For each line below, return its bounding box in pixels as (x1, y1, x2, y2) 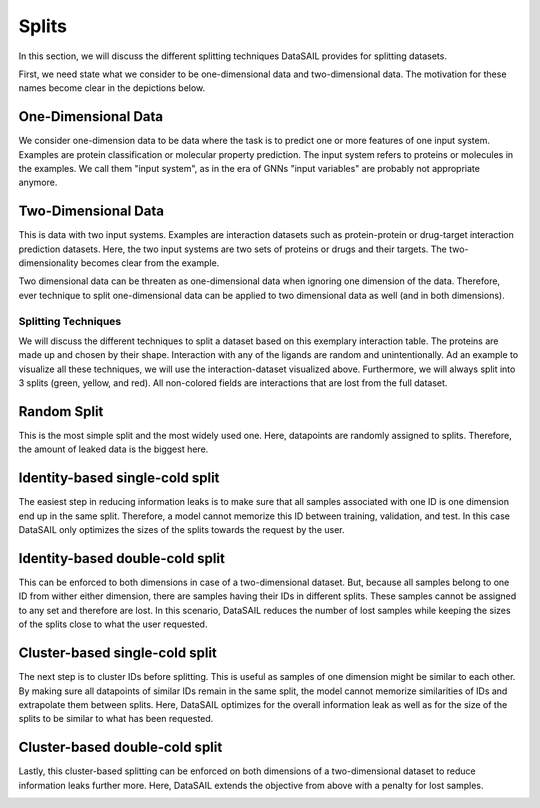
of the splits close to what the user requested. (18, 618, 208, 630)
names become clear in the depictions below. (18, 82, 206, 94)
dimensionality (18, 257, 79, 269)
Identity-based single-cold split (18, 470, 220, 487)
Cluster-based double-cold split (18, 739, 223, 756)
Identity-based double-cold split (18, 550, 225, 567)
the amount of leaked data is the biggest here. (18, 443, 209, 455)
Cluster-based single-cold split (18, 645, 217, 662)
